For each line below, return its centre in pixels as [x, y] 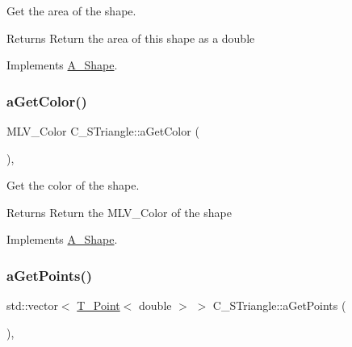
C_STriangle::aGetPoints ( [279, 305]
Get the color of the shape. [73, 185]
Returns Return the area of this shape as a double [131, 38]
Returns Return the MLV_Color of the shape [119, 212]
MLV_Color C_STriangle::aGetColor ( [103, 131]
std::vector [32, 305]
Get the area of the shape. [71, 10]
